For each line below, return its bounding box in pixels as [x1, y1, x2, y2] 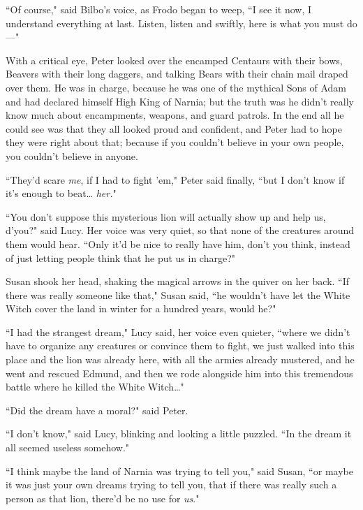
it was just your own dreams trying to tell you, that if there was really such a [6, 477, 337, 492]
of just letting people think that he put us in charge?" [6, 250, 236, 265]
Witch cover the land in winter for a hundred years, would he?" [6, 301, 276, 316]
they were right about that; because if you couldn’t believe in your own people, [6, 135, 344, 150]
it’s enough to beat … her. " [6, 186, 117, 201]
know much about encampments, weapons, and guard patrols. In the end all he [6, 108, 344, 122]
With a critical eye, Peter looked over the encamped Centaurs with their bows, [6, 52, 343, 67]
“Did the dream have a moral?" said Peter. [6, 402, 188, 417]
